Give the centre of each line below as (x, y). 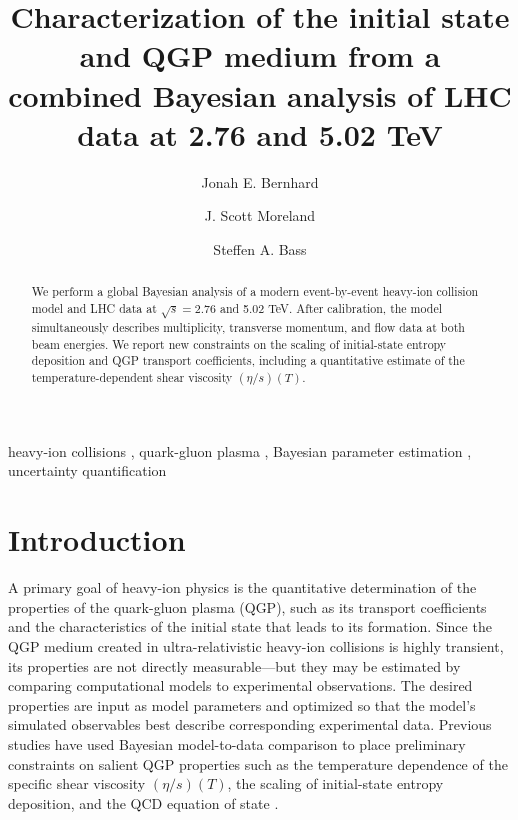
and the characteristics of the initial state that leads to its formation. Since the (250, 626)
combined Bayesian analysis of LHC (260, 94)
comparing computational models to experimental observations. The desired (240, 685)
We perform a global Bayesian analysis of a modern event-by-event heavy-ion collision (255, 291)
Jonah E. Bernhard (260, 181)
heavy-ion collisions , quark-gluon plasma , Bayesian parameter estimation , (240, 450)
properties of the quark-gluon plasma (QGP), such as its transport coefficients (247, 606)
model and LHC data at (94, 307)
